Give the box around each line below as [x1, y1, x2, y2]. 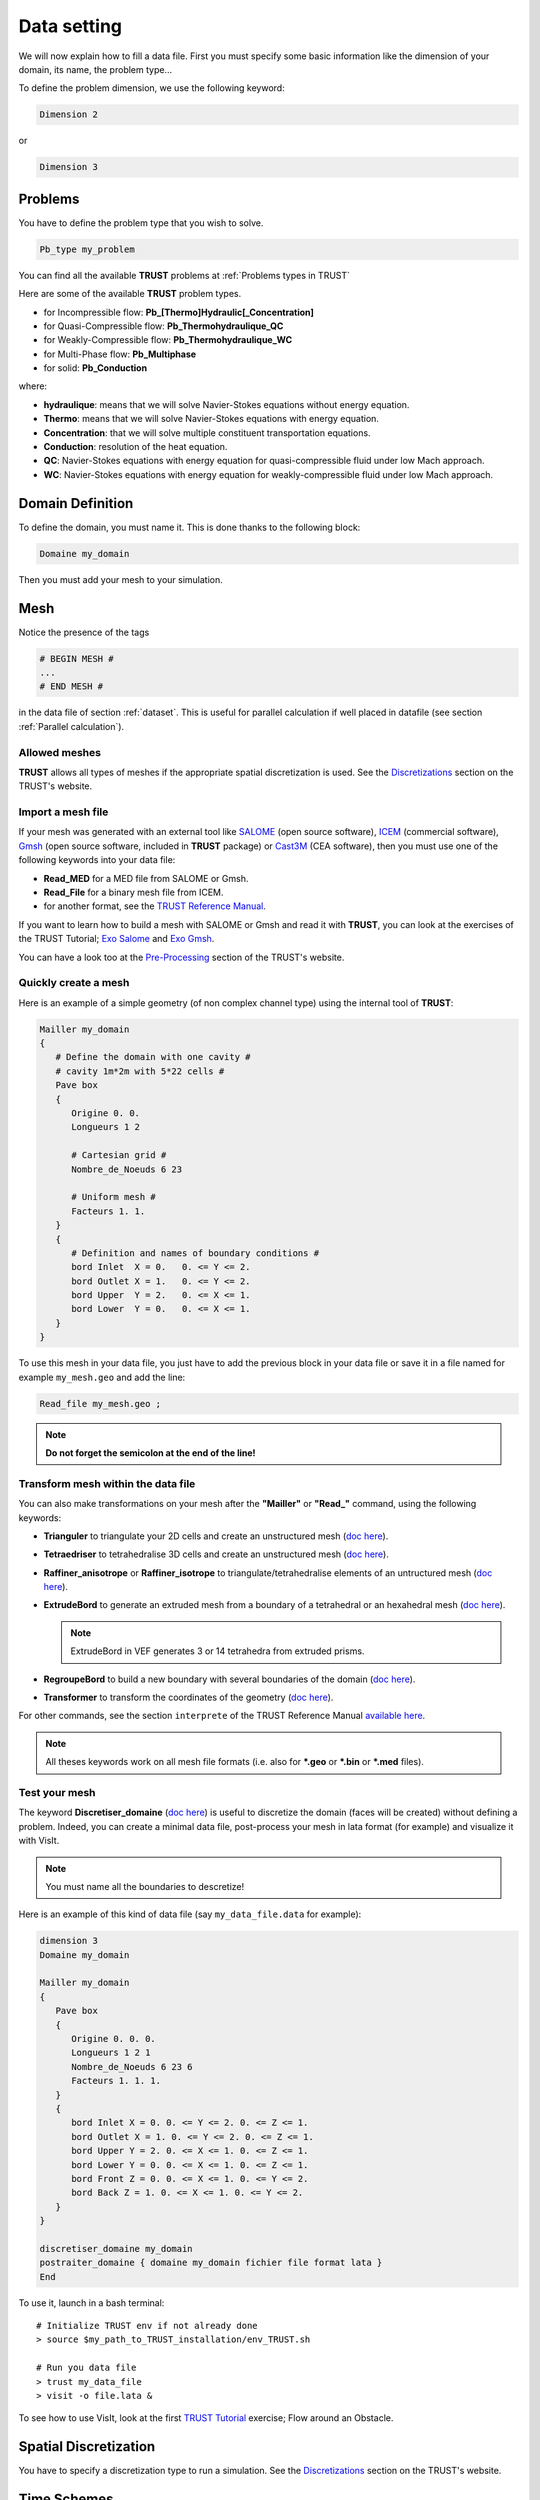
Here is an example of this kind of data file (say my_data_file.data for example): [18, 1908, 362, 1920]
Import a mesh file [18, 805, 109, 819]
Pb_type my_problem [39, 243, 135, 255]
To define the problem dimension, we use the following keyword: [18, 82, 285, 94]
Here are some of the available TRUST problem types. [18, 288, 242, 300]
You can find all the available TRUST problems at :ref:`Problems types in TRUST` [18, 269, 350, 281]
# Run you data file [36, 2362, 137, 2374]
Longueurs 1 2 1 [71, 2047, 151, 2059]
